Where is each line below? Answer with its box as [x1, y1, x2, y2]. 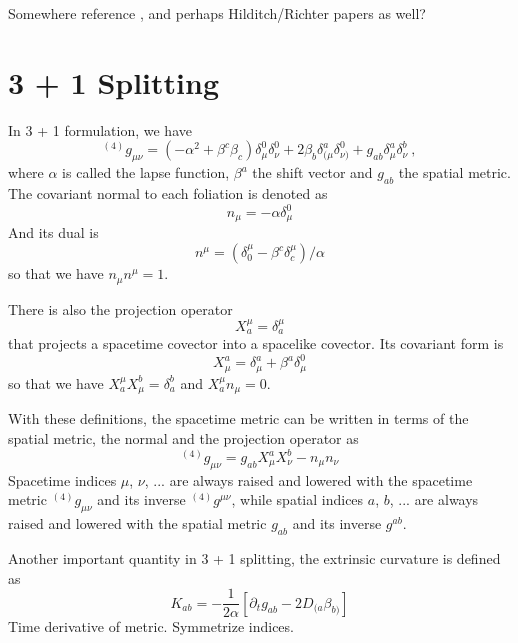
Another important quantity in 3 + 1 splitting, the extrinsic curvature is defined [8, 548, 501, 568]
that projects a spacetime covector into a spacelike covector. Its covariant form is [8, 333, 504, 354]
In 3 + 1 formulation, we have [8, 119, 192, 140]
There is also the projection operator [8, 298, 233, 319]
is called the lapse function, [62, 162, 230, 183]
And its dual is [8, 222, 99, 243]
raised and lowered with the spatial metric [8, 513, 267, 534]
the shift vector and [252, 162, 373, 183]
